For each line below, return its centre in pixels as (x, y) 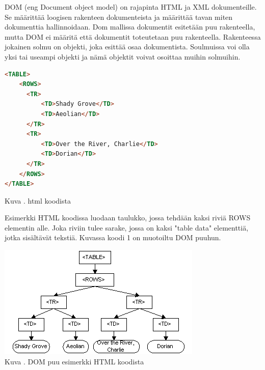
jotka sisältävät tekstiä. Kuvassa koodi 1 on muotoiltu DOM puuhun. (113, 237)
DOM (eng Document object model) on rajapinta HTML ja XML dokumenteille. (131, 7)
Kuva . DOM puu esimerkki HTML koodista (74, 361)
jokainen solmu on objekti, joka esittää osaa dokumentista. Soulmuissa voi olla (127, 47)
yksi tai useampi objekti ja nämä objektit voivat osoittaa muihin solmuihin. (123, 56)
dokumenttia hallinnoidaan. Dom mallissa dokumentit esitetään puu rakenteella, (130, 27)
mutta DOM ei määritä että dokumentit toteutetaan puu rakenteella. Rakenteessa (133, 36)
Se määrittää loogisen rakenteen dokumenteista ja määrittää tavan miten (119, 17)
